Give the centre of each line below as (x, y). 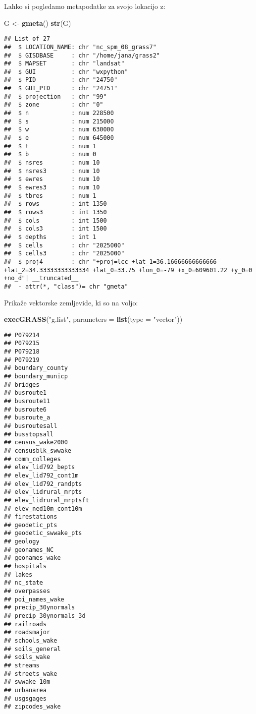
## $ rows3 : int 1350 (55, 212)
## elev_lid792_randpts (43, 484)
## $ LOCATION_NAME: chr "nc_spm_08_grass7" (80, 47)
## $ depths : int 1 (50, 237)
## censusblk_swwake (38, 450)
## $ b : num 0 (50, 154)
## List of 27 (27, 39)
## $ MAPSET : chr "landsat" (64, 64)
